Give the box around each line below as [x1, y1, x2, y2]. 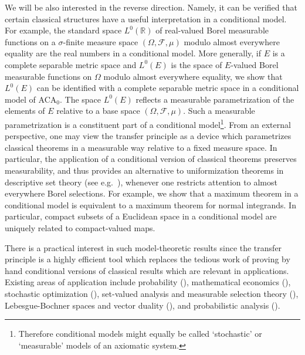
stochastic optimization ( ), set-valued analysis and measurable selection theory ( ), [5, 287, 299, 299]
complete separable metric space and [5, 58, 137, 70]
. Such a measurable [183, 104, 255, 117]
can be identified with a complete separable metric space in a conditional [36, 82, 299, 94]
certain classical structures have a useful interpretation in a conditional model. [5, 12, 287, 25]
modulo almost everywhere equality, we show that [103, 70, 283, 82]
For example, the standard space [5, 24, 122, 36]
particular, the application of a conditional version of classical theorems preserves [5, 153, 297, 165]
